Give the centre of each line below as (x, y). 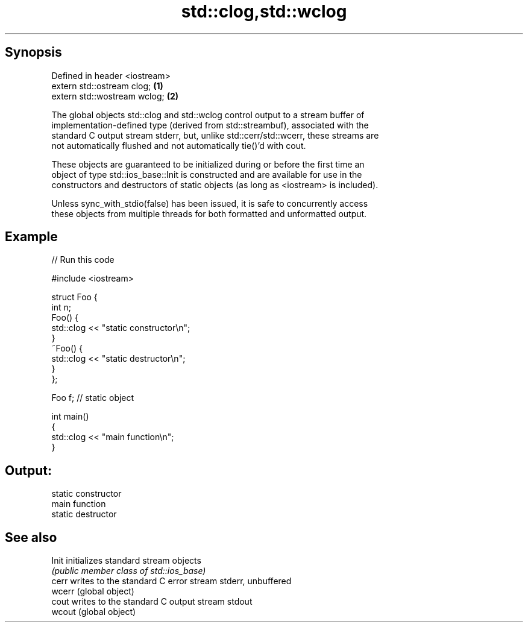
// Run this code (83, 260)
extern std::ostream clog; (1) (107, 86)
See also (31, 537)
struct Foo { (74, 297)
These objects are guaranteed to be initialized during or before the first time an (208, 164)
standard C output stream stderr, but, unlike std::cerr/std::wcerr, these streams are (215, 135)
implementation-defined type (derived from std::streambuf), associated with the (210, 125)
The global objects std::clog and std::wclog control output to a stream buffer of (208, 115)
